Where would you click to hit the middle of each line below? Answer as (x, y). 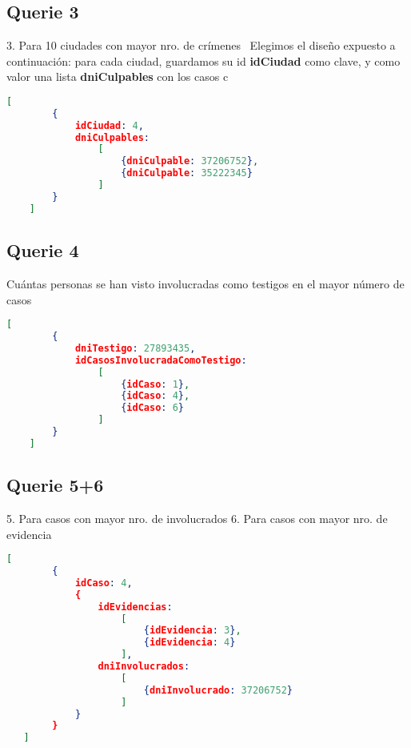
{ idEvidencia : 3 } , (192, 631)
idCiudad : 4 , (109, 125)
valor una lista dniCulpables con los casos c (118, 76)
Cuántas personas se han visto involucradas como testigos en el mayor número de (205, 283)
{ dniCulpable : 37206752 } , (190, 161)
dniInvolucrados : (144, 667)
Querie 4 (43, 250)
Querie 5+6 (55, 485)
